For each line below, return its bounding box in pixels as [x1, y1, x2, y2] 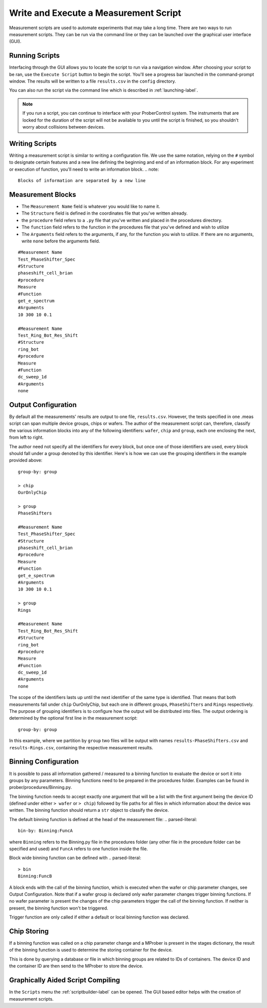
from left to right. [9, 434, 44, 440]
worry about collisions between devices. [22, 124, 105, 130]
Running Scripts [9, 51, 60, 60]
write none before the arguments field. [21, 238, 100, 244]
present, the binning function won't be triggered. [9, 905, 108, 911]
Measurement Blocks [9, 190, 77, 199]
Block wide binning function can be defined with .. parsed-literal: [9, 855, 141, 861]
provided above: [9, 458, 43, 463]
